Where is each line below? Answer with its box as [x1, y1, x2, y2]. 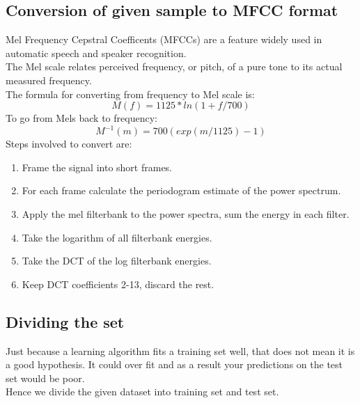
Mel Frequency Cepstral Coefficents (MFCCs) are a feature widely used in [6, 32, 322, 47]
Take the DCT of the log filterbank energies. [22, 253, 212, 268]
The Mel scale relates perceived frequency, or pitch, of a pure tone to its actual [6, 59, 343, 74]
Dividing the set [6, 310, 125, 332]
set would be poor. [6, 370, 85, 385]
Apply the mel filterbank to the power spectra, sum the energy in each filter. [22, 207, 350, 221]
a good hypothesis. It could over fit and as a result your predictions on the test [6, 357, 343, 372]
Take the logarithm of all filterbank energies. [22, 230, 212, 244]
